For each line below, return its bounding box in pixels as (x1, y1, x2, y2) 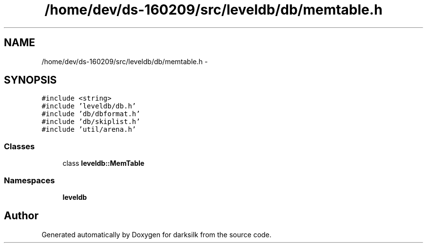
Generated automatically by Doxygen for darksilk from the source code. (41, 230, 272, 239)
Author (4, 210, 39, 222)
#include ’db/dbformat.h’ (41, 110, 140, 118)
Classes (4, 141, 35, 151)
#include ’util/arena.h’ (41, 125, 136, 134)
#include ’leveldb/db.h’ (41, 102, 136, 110)
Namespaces (4, 175, 55, 185)
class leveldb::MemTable (62, 159, 145, 168)
